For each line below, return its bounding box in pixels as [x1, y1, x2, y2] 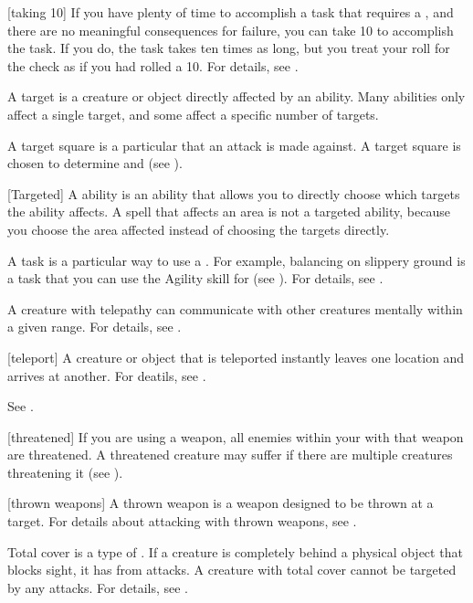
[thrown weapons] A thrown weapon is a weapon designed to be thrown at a [7, 493, 434, 513]
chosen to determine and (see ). [7, 153, 183, 173]
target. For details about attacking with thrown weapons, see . [7, 512, 357, 531]
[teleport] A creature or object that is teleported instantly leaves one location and [7, 347, 465, 366]
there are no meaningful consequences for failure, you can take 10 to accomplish [7, 20, 454, 39]
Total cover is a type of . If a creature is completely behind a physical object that [7, 542, 463, 561]
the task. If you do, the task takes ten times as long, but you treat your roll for [7, 38, 450, 58]
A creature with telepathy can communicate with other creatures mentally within [7, 299, 463, 318]
